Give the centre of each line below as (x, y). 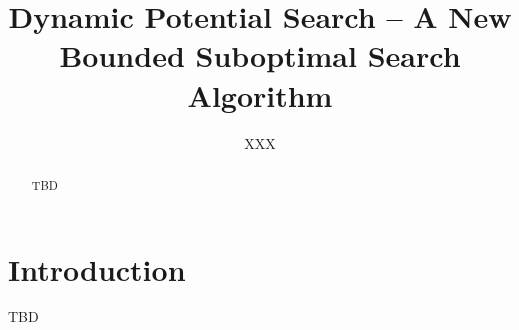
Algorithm (260, 94)
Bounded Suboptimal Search (260, 55)
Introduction (97, 268)
